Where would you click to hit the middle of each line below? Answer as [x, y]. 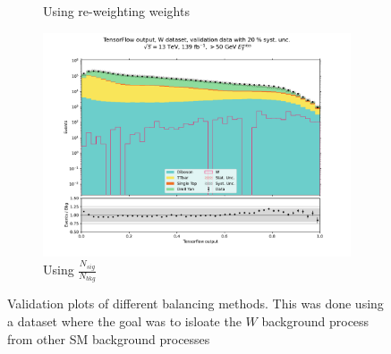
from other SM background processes [109, 338]
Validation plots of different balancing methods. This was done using [195, 303]
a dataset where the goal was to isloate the [124, 320]
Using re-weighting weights [116, 11]
